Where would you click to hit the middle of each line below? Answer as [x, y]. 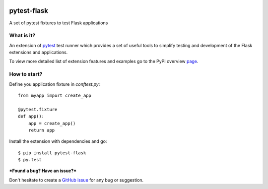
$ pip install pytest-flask [52, 153]
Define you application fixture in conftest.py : [55, 84]
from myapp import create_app [55, 95]
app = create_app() [52, 123]
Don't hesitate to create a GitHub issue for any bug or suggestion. [76, 180]
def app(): [31, 116]
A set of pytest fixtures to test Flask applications [59, 23]
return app [41, 130]
